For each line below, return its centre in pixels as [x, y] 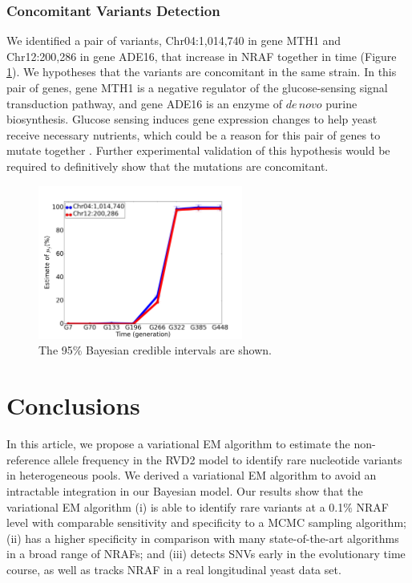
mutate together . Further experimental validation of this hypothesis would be [198, 150]
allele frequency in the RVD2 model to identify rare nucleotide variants [228, 459]
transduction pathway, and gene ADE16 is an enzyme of [144, 103]
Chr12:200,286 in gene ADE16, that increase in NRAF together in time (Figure [202, 56]
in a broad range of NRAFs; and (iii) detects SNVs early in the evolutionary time [206, 554]
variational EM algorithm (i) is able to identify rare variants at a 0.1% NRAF [198, 506]
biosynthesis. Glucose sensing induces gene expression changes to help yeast [192, 119]
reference [28, 459]
